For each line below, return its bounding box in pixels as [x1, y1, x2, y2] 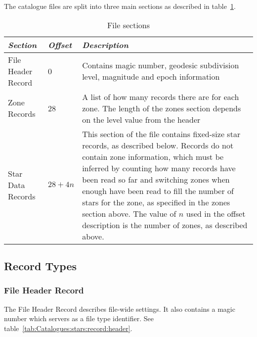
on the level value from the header [82, 113, 201, 125]
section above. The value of [82, 207, 176, 219]
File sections [107, 19, 150, 31]
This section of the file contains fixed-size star [82, 128, 241, 140]
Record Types [4, 258, 77, 273]
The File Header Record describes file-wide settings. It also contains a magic [4, 303, 235, 314]
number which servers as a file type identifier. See [4, 313, 154, 324]
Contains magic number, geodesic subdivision [82, 59, 239, 71]
